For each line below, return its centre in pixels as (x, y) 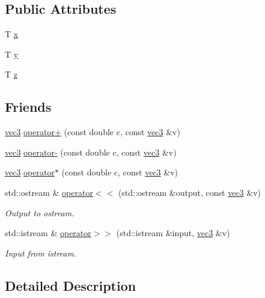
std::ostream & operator (49, 192)
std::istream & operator (48, 233)
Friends (28, 107)
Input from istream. (41, 253)
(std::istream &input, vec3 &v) (173, 233)
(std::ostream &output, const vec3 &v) (190, 192)
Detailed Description (71, 285)
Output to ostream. (40, 212)
